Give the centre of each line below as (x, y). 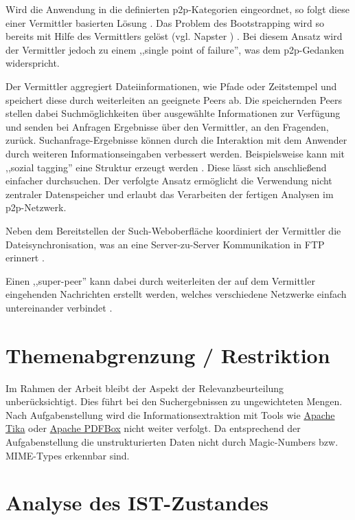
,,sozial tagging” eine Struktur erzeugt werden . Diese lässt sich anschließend (166, 167)
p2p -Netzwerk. (36, 207)
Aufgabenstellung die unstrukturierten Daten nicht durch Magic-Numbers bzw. (172, 441)
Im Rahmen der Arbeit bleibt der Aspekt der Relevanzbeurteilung (145, 388)
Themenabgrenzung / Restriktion (168, 355)
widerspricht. (33, 63)
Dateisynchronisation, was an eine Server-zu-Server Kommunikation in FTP (165, 244)
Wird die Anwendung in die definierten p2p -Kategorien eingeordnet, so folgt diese (177, 9)
